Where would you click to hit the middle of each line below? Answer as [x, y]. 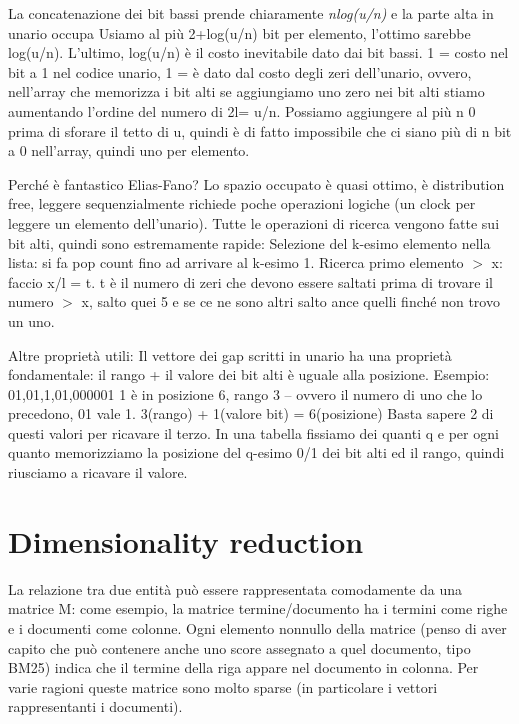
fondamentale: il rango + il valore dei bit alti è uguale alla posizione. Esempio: [249, 374]
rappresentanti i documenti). [95, 706]
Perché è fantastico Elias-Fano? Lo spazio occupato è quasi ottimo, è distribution [256, 183]
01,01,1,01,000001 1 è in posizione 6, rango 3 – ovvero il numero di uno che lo [245, 393]
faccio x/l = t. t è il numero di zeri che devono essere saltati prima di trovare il [250, 281]
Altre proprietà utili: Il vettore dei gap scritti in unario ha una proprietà [230, 354]
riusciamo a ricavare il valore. [98, 472]
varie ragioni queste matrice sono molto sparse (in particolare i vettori [223, 686]
